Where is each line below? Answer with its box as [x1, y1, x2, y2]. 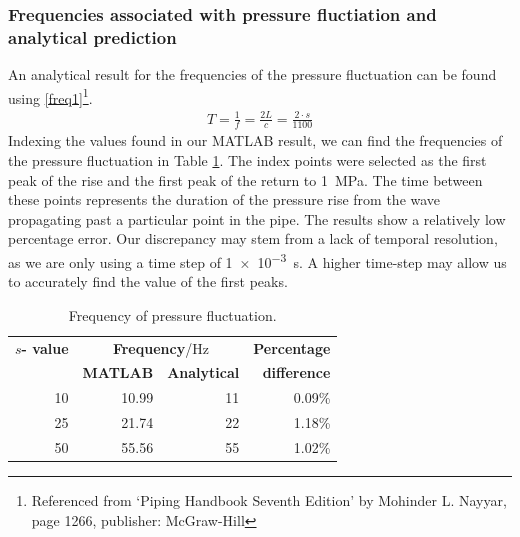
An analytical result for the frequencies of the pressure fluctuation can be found [8, 64, 497, 85]
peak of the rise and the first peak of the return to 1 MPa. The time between [8, 169, 483, 190]
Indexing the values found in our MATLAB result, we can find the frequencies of [8, 130, 503, 151]
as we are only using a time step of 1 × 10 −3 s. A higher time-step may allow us [8, 248, 507, 272]
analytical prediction [8, 24, 177, 49]
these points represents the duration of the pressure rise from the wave [8, 189, 441, 210]
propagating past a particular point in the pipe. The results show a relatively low [8, 208, 506, 229]
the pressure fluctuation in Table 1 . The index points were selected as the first [8, 149, 487, 170]
